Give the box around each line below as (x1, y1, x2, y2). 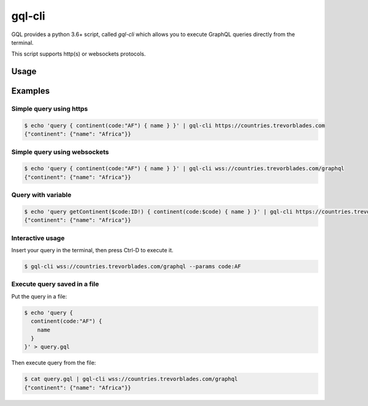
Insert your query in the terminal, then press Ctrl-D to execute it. (11, 247, 174, 254)
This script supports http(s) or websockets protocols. (11, 50, 146, 58)
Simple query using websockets (11, 148, 109, 156)
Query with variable (11, 190, 72, 199)
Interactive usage (11, 233, 65, 242)
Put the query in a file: (11, 293, 67, 300)
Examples (11, 86, 50, 96)
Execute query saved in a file (11, 280, 99, 288)
